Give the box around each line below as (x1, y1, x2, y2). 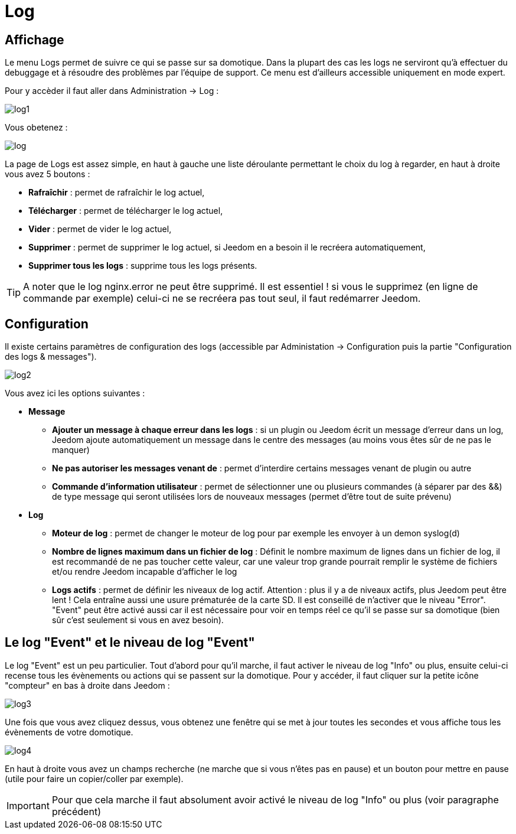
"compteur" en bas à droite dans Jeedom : (5, 680, 170, 690)
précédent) (51, 805, 101, 817)
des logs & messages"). (5, 351, 97, 362)
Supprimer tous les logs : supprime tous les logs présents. (28, 260, 257, 271)
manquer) (52, 445, 90, 455)
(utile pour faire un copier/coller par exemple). (5, 773, 184, 784)
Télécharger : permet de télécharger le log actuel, (28, 206, 223, 216)
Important (6, 799, 50, 812)
